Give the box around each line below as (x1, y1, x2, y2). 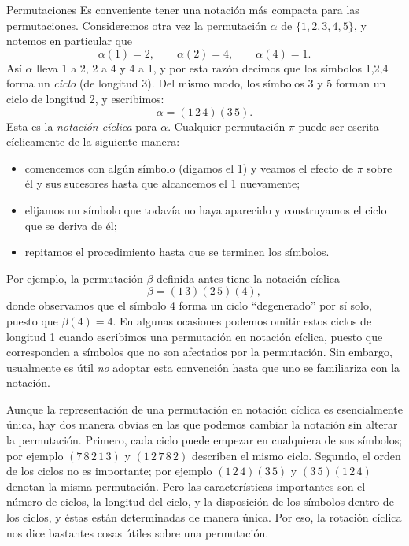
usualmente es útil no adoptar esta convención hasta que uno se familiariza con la (6, 358, 400, 375)
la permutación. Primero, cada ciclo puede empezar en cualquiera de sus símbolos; (6, 432, 403, 448)
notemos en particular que (6, 32, 132, 49)
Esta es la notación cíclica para (6, 117, 157, 134)
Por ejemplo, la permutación (6, 269, 143, 286)
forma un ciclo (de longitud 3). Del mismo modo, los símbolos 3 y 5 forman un (6, 75, 386, 91)
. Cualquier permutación (168, 117, 286, 134)
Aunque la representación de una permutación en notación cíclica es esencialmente (6, 400, 403, 417)
